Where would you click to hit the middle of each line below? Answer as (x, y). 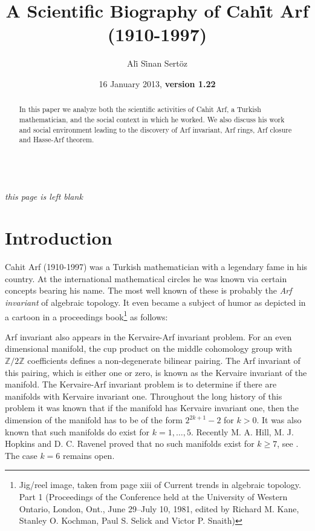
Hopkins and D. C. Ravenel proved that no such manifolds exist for (130, 444)
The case (21, 455)
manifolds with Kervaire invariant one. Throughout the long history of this (144, 396)
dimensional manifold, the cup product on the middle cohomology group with (149, 348)
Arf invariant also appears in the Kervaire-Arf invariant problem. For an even (148, 336)
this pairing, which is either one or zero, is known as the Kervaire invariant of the (156, 372)
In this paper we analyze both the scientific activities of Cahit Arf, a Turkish (140, 109)
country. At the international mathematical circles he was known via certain (146, 278)
